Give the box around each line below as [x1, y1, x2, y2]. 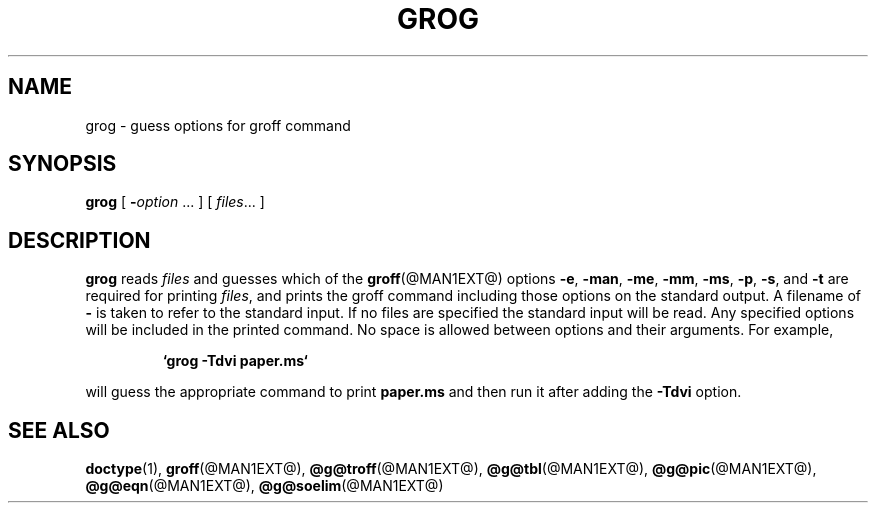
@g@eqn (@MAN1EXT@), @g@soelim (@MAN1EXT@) [85, 477, 444, 495]
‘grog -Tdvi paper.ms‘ [162, 352, 308, 370]
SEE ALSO [8, 417, 110, 443]
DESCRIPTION [8, 227, 151, 253]
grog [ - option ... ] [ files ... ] [85, 193, 265, 211]
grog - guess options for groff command [85, 116, 351, 134]
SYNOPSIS [8, 151, 117, 177]
